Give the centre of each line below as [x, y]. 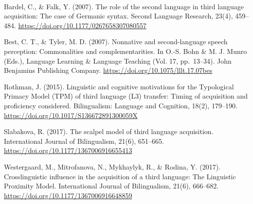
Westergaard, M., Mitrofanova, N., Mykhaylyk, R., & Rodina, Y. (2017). [112, 166]
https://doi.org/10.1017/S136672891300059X [71, 115]
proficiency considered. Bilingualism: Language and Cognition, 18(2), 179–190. [121, 105]
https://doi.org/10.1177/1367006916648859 [68, 195]
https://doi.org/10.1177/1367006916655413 [68, 150]
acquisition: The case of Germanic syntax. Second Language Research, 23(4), [118, 16]
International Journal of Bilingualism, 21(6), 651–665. [84, 141]
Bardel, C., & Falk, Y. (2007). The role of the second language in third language [124, 6]
